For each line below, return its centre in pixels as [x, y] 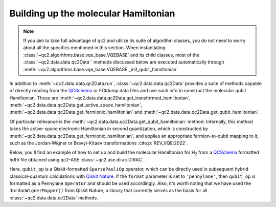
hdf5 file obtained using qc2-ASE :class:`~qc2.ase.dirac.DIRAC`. [77, 159]
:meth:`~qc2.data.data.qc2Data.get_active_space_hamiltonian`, [76, 105]
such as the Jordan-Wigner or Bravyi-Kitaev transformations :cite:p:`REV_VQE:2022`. [99, 143]
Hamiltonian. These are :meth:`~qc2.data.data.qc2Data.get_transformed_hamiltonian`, [100, 98]
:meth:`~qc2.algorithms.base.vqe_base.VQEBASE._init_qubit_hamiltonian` [101, 69]
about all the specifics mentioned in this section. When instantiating [94, 48]
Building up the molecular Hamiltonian [92, 13]
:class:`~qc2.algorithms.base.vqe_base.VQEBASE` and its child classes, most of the [111, 55]
